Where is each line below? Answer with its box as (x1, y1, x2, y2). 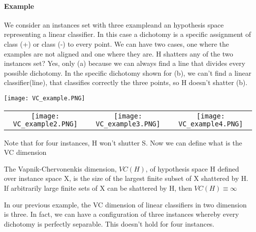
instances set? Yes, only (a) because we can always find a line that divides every (4, 58, 246, 68)
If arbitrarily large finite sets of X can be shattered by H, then (4, 182, 192, 193)
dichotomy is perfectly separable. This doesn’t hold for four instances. (4, 218, 215, 229)
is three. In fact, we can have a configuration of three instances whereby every (4, 209, 239, 219)
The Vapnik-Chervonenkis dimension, (4, 163, 117, 174)
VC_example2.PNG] (13, 119, 78, 128)
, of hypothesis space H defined (145, 163, 239, 174)
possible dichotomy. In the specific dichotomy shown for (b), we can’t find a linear (4, 67, 252, 78)
